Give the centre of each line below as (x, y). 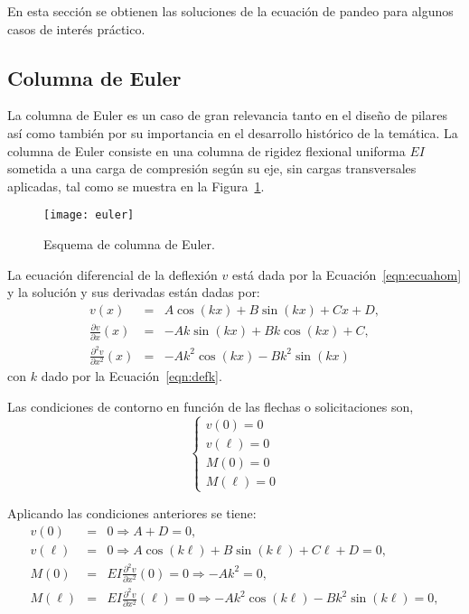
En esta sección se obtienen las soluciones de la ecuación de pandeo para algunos (230, 11)
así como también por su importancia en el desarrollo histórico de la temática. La (233, 132)
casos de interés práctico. (76, 28)
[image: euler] (89, 215)
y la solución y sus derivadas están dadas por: (134, 292)
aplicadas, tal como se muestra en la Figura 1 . (136, 186)
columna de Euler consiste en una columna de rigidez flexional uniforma (206, 150)
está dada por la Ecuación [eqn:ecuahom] (347, 274)
